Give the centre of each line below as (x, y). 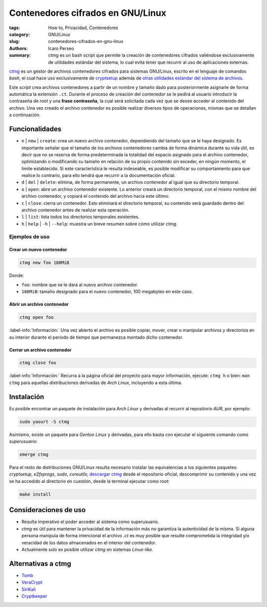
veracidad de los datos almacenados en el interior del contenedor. (89, 542)
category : (20, 34)
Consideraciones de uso (47, 510)
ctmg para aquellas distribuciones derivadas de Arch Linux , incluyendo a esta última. (96, 383)
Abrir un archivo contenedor (39, 304)
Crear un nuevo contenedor (38, 250)
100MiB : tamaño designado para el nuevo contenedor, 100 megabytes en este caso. (107, 292)
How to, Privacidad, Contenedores (83, 28)
